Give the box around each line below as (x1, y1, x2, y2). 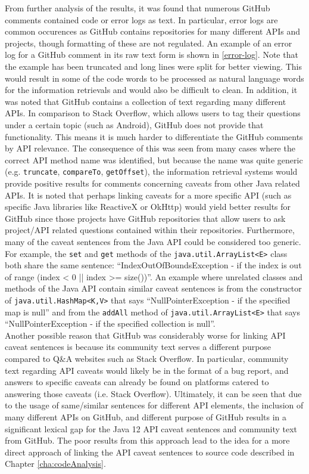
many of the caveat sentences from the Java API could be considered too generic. (5, 235, 301, 247)
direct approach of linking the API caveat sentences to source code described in (5, 445, 295, 458)
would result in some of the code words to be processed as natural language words (5, 72, 304, 84)
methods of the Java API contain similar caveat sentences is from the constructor (5, 282, 302, 295)
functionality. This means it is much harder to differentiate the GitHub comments (5, 130, 303, 142)
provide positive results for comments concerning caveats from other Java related (5, 176, 300, 189)
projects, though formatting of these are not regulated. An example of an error (5, 36, 292, 49)
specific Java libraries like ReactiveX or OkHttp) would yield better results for (5, 200, 291, 213)
